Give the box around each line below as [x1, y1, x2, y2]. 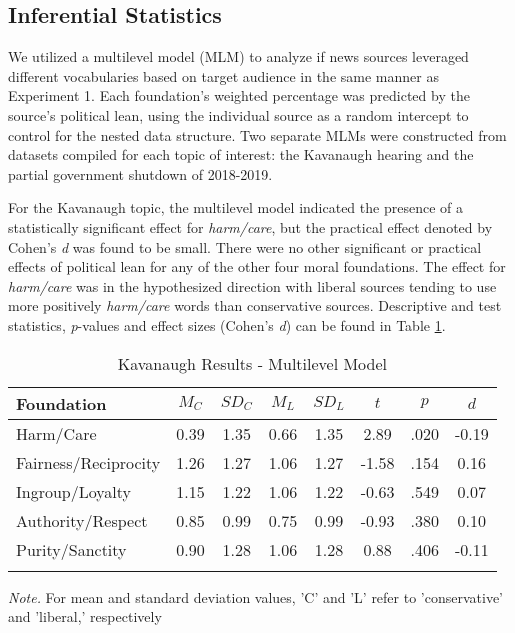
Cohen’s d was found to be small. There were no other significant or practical [8, 236, 482, 257]
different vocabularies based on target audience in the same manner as [8, 65, 439, 86]
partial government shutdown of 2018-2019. [8, 163, 273, 184]
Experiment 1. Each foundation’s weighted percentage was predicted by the [8, 85, 470, 106]
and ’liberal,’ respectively [8, 606, 162, 627]
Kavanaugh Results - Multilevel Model [117, 351, 388, 375]
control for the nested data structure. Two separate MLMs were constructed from [8, 124, 507, 145]
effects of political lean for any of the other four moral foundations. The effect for [8, 256, 506, 277]
